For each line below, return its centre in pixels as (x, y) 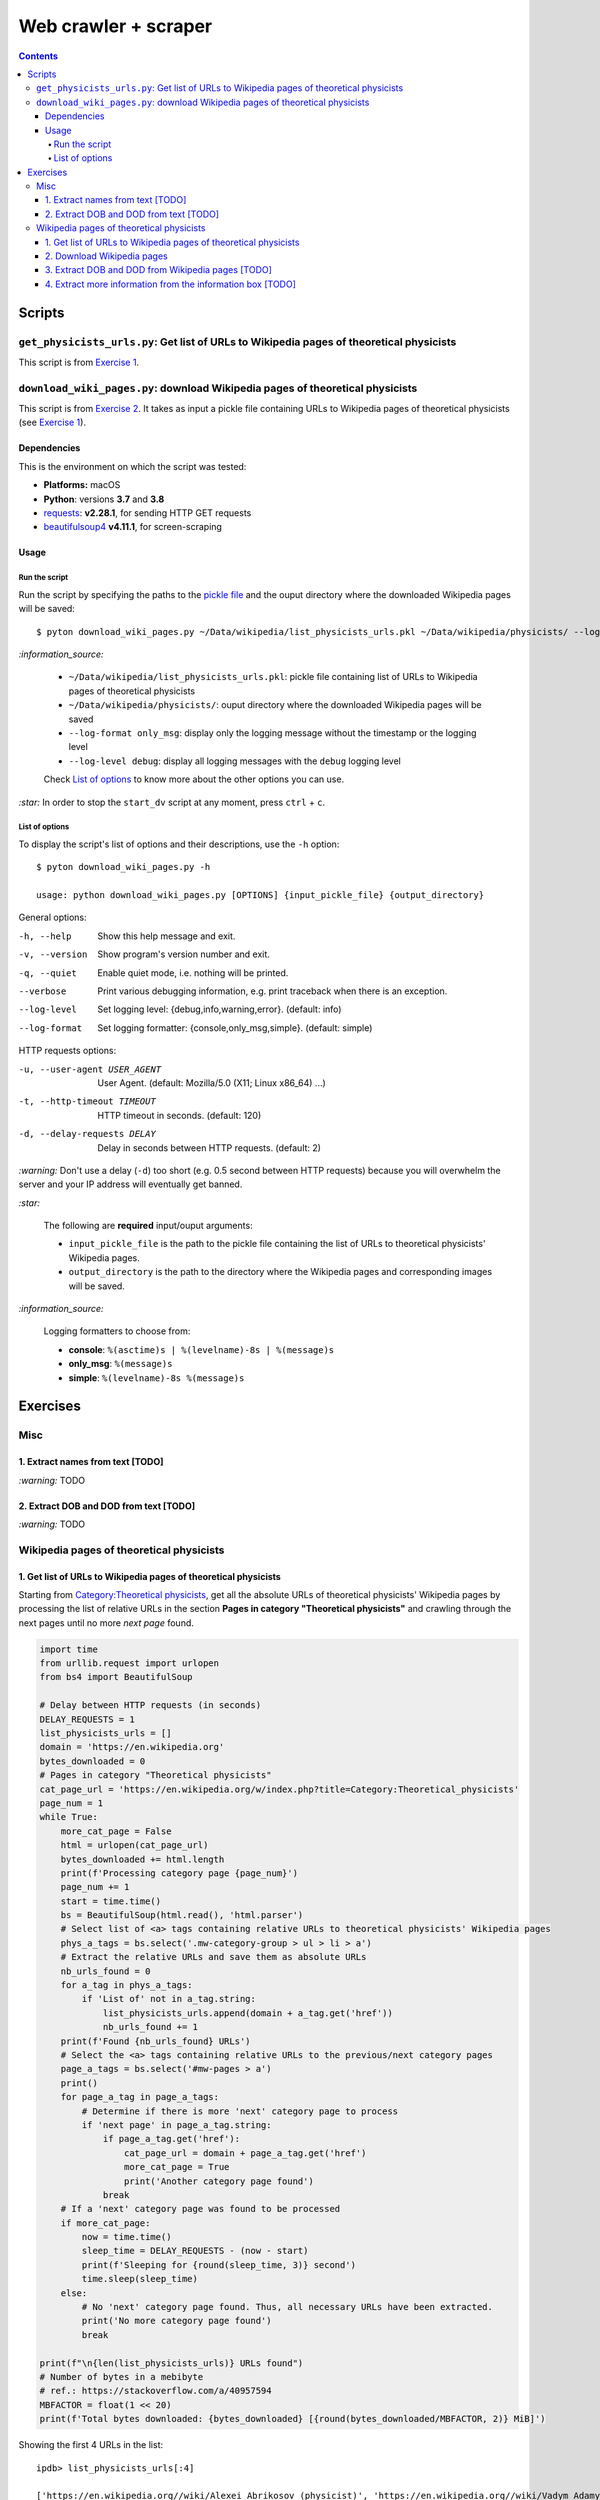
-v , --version (53, 954)
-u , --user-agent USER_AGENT (90, 1069)
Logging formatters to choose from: (117, 1331)
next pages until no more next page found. (106, 1622)
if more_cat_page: (105, 2223)
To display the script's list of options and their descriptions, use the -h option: (179, 844)
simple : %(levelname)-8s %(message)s (156, 1377)
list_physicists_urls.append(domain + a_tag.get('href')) (248, 2013)
